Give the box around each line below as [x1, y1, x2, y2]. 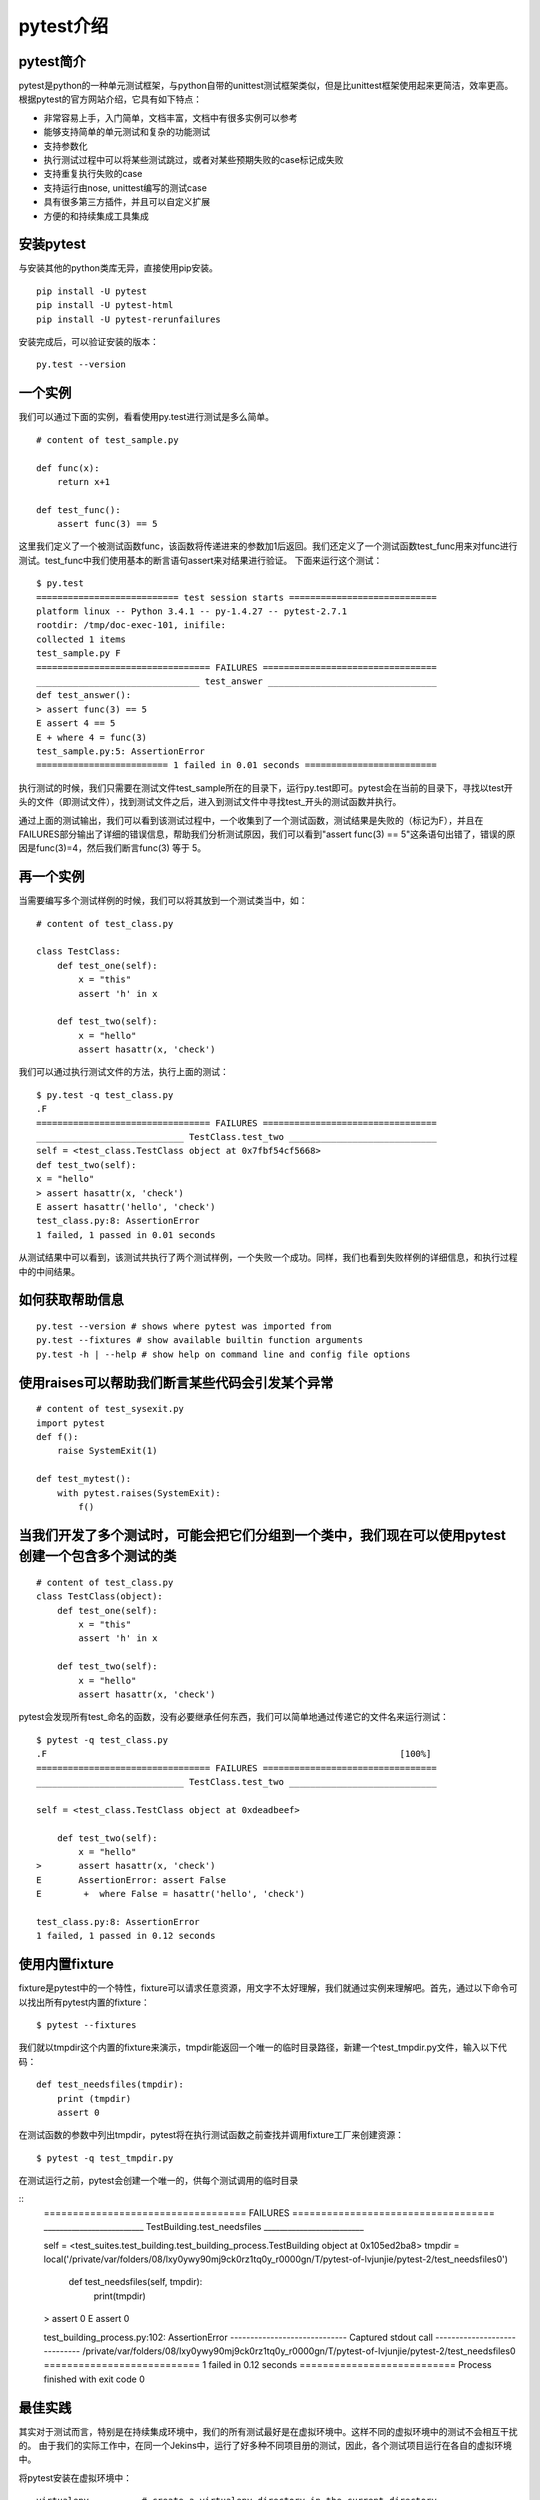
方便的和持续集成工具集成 [43, 210, 149, 222]
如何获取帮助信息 [18, 1291, 124, 1309]
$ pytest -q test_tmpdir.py [36, 2152, 174, 2164]
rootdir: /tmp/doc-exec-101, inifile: [36, 620, 227, 631]
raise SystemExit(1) [56, 1445, 158, 1457]
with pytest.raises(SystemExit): [56, 1487, 222, 1499]
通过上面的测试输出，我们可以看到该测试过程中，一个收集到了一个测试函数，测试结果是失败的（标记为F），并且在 [18, 814, 484, 826]
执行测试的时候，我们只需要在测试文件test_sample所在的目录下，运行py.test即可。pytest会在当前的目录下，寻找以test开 [18, 781, 514, 794]
